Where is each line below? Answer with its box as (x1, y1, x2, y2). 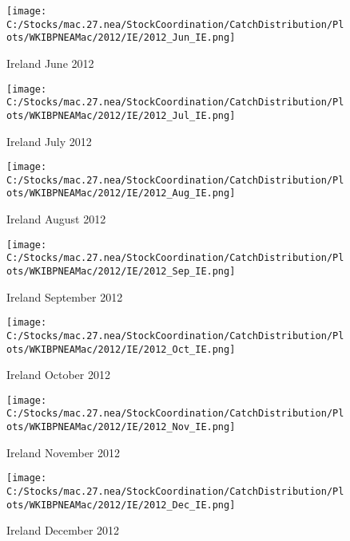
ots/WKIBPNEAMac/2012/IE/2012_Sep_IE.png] (6, 266, 236, 277)
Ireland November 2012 (6, 444, 121, 460)
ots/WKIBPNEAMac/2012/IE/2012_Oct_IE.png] (6, 343, 236, 355)
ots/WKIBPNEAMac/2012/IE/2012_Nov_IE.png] (6, 421, 236, 433)
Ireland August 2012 (6, 211, 106, 227)
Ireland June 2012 (6, 54, 94, 71)
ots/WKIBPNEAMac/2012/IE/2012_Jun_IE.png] (6, 32, 236, 44)
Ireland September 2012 (6, 288, 123, 305)
